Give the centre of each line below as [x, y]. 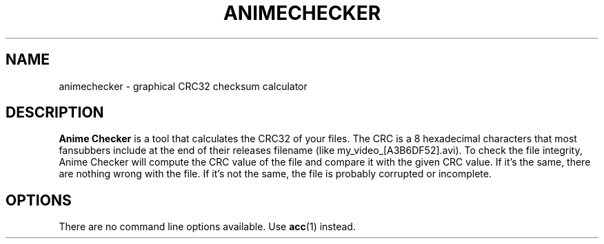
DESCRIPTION [55, 113]
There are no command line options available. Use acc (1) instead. [207, 227]
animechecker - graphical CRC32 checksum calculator [183, 86]
